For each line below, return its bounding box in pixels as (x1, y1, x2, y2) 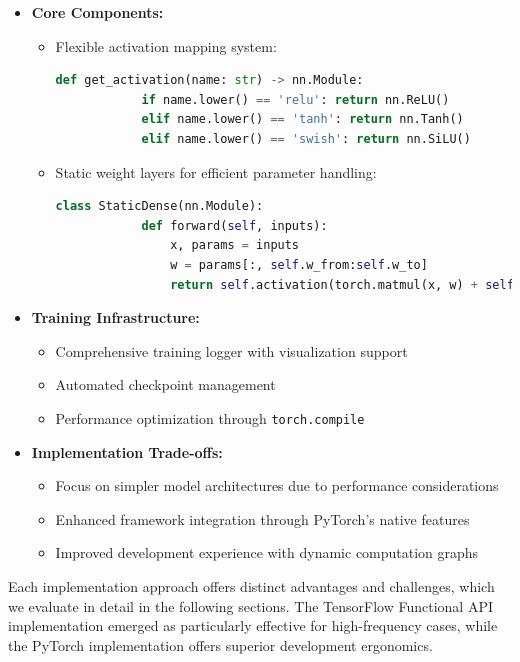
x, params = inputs (170, 238, 300, 253)
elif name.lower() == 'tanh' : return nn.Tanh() (141, 112, 464, 127)
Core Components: (31, 2, 164, 22)
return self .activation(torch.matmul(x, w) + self (170, 277, 514, 292)
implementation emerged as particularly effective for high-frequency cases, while (8, 615, 498, 636)
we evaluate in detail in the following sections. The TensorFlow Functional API (8, 595, 494, 616)
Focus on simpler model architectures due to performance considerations (55, 475, 499, 496)
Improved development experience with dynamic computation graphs (55, 542, 479, 563)
